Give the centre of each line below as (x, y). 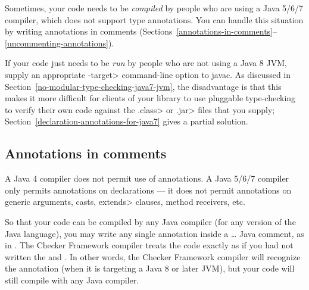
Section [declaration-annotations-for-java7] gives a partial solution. (127, 121)
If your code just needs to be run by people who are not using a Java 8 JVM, (146, 63)
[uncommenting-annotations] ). (60, 43)
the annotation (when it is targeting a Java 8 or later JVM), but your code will (150, 268)
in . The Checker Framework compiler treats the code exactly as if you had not (149, 245)
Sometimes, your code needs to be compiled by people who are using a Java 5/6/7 (154, 8)
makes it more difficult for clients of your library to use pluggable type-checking (150, 98)
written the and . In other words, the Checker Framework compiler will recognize (153, 256)
